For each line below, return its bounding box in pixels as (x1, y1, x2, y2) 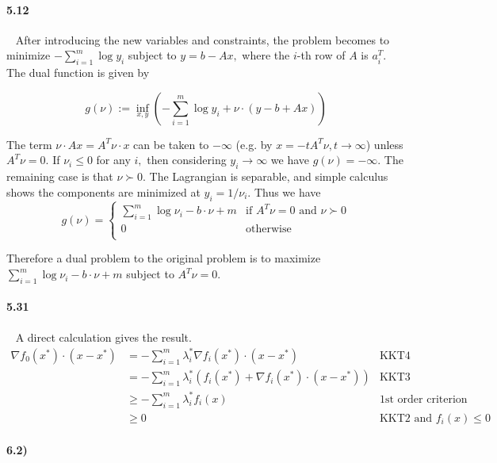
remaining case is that (6, 168, 113, 185)
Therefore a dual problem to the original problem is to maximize (6, 250, 321, 266)
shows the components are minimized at (6, 183, 201, 200)
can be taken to (133, 136, 209, 152)
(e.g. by (235, 136, 273, 152)
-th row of (296, 47, 346, 63)
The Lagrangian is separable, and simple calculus (149, 168, 388, 185)
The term (6, 136, 52, 152)
